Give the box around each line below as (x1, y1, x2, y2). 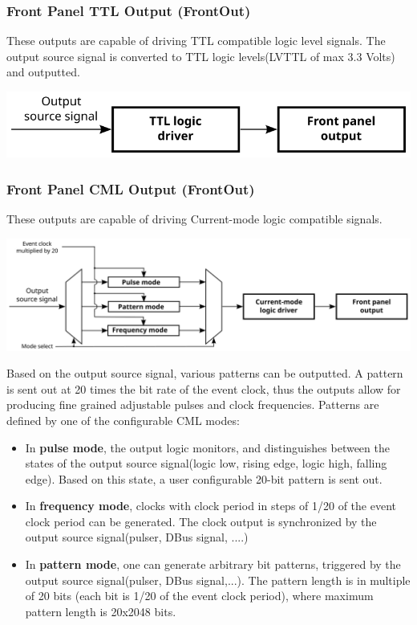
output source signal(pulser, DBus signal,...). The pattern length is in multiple (25, 571, 411, 588)
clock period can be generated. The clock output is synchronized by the (25, 513, 377, 529)
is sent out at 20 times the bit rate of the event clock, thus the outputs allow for (6, 380, 401, 397)
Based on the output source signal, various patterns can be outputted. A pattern (6, 365, 403, 382)
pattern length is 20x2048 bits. (25, 603, 176, 619)
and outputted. (6, 63, 80, 80)
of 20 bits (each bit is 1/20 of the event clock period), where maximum (25, 587, 374, 604)
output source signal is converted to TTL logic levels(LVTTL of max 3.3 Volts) (6, 47, 395, 64)
